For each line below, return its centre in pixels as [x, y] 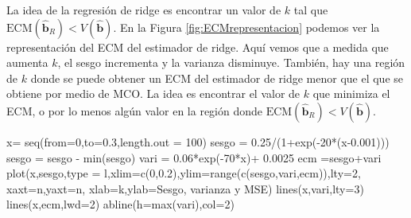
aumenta [27, 62]
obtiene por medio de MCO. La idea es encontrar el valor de [153, 93]
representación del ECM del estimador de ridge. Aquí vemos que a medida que [198, 47]
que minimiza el [351, 93]
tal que [311, 10]
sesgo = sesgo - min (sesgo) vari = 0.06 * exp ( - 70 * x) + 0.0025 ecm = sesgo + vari [194, 157]
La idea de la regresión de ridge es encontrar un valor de [144, 10]
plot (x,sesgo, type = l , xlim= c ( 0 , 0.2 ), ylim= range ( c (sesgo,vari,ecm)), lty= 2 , [184, 173]
